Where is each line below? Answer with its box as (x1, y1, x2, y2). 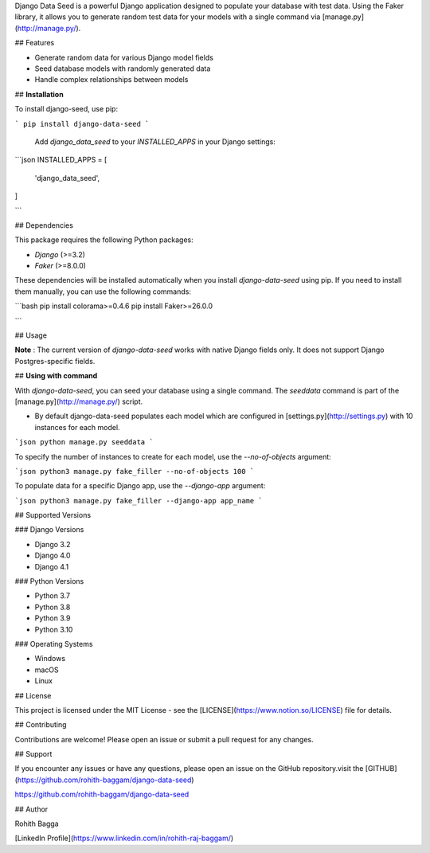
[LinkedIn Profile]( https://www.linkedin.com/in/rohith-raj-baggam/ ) (14, 833, 234, 843)
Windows (34, 654, 66, 663)
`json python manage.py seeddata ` (14, 438, 154, 447)
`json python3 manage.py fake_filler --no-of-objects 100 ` (14, 467, 255, 475)
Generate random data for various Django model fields (34, 53, 214, 62)
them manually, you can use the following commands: (14, 287, 191, 296)
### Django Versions (14, 525, 84, 534)
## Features (14, 38, 55, 48)
